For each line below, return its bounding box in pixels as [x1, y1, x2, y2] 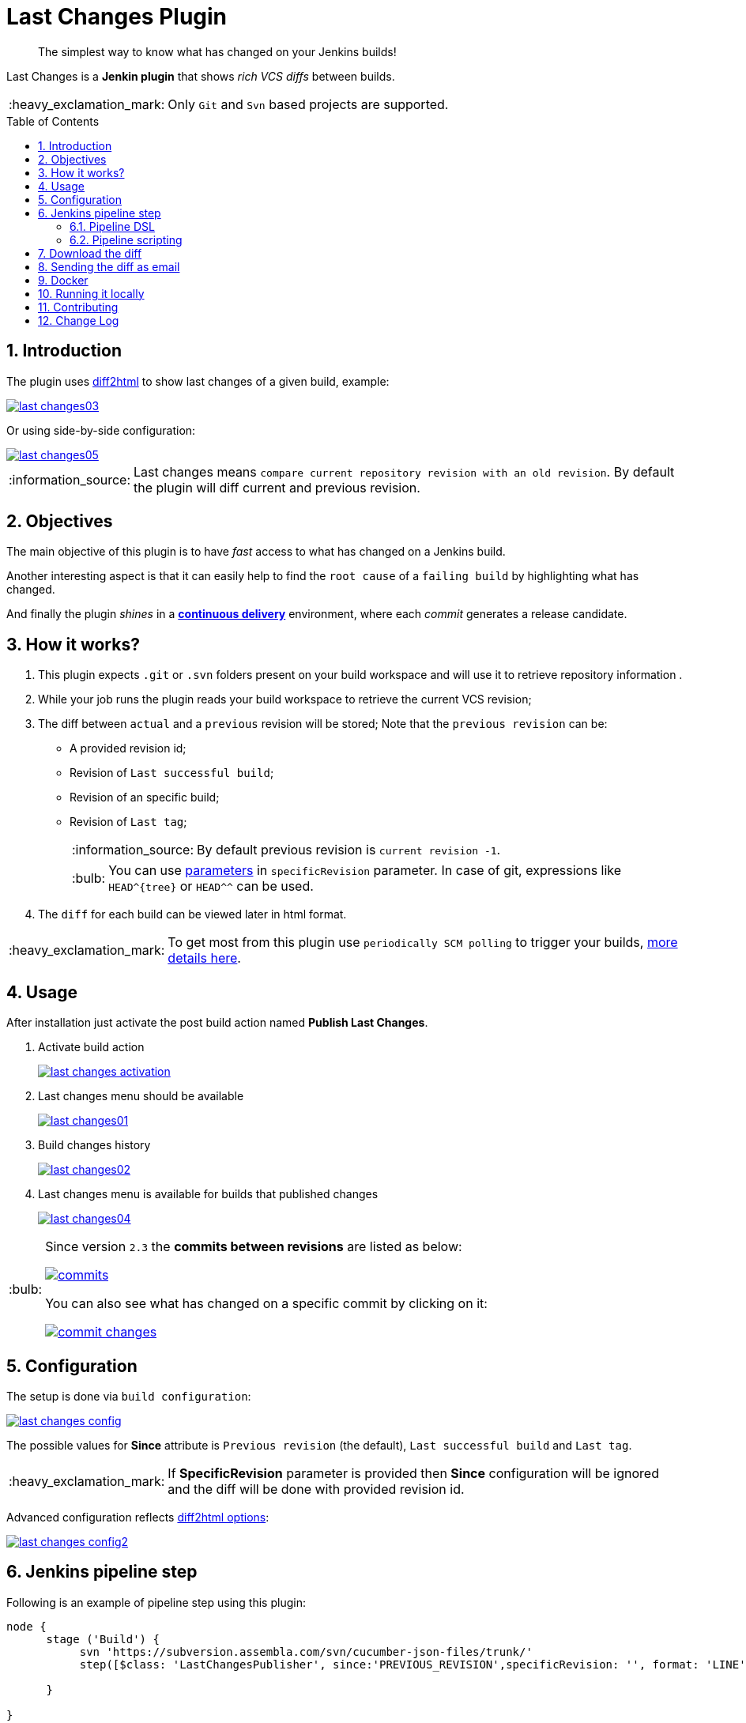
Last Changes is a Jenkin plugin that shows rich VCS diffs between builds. [6, 69, 395, 83]
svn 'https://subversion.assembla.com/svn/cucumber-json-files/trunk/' [79, 1645, 533, 1658]
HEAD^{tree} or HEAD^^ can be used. [108, 878, 314, 895]
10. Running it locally [38, 286, 145, 300]
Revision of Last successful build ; [70, 766, 274, 780]
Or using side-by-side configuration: [6, 423, 196, 437]
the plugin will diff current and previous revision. [134, 479, 420, 496]
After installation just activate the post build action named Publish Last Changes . [6, 1016, 428, 1030]
